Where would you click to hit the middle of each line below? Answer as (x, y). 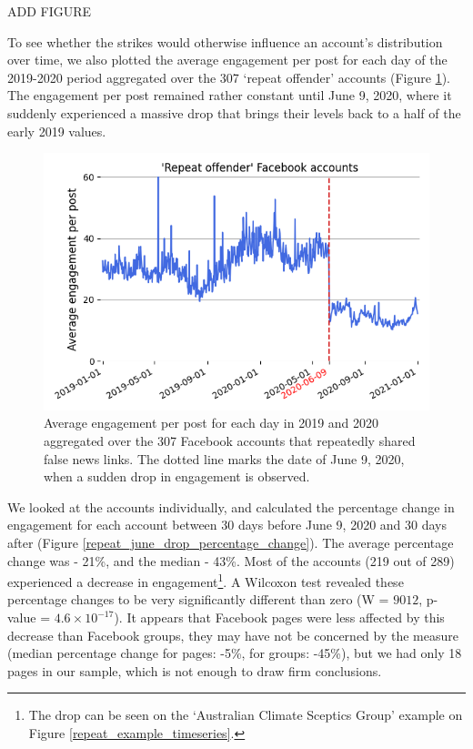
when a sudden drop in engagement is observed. (177, 476)
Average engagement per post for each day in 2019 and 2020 (211, 423)
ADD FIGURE (50, 11)
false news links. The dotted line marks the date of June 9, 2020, (224, 458)
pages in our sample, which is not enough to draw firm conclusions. (195, 670)
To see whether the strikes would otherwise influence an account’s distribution (225, 41)
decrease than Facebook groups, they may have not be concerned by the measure (233, 635)
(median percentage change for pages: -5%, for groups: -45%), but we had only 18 (235, 653)
